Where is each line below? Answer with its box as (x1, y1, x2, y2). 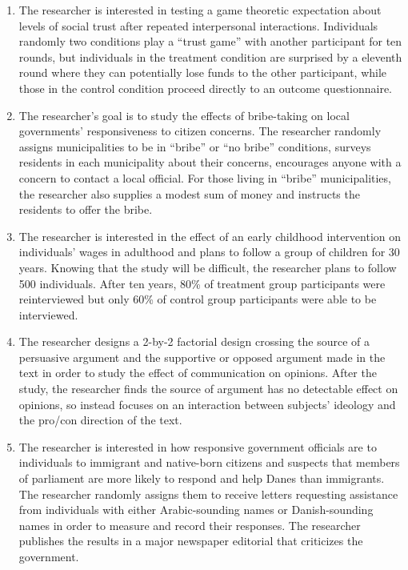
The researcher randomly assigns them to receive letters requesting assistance (18, 485, 398, 502)
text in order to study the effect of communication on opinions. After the (18, 364, 377, 381)
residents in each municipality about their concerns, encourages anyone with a (18, 154, 402, 171)
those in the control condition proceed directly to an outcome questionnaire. (18, 79, 393, 96)
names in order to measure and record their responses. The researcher (18, 516, 361, 533)
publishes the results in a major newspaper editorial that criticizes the (18, 532, 363, 549)
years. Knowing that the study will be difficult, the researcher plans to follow (18, 259, 397, 275)
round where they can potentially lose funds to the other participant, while (18, 64, 387, 81)
